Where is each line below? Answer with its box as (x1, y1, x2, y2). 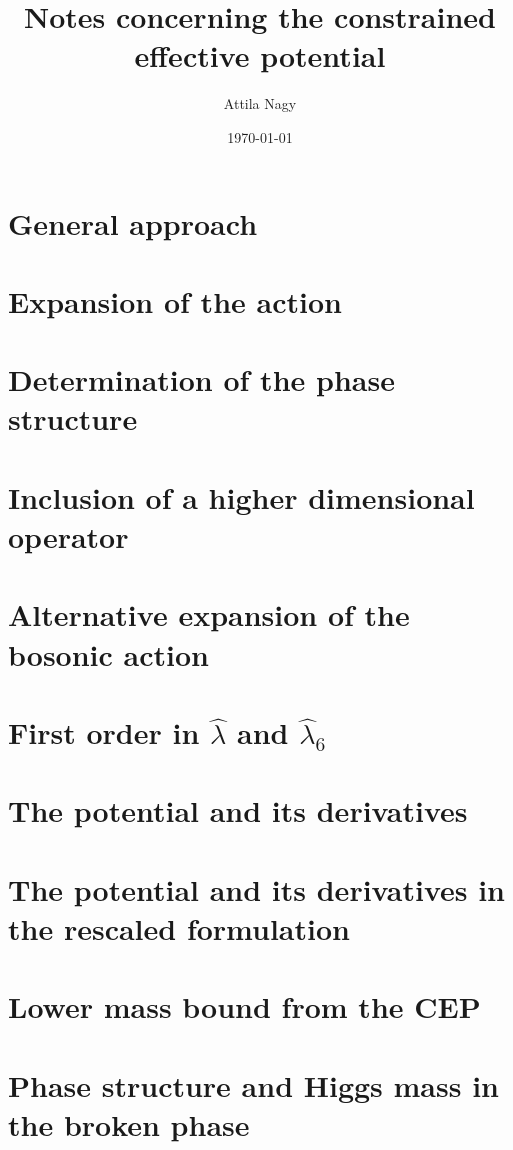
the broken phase (8, 1103, 250, 1144)
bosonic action (8, 633, 209, 674)
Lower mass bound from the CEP (8, 986, 481, 1027)
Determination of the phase (8, 359, 395, 400)
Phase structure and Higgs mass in (8, 1064, 499, 1105)
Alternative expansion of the (8, 594, 410, 635)
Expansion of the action (8, 280, 342, 321)
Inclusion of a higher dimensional (8, 476, 475, 517)
